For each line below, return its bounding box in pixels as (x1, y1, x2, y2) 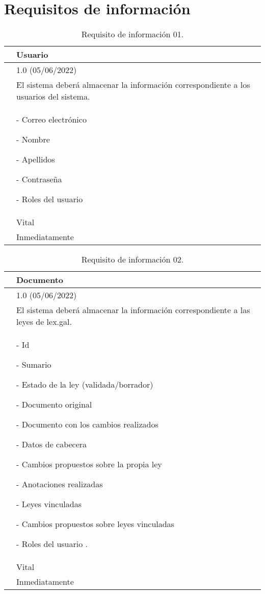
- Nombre (16, 133, 50, 146)
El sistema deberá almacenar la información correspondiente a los (16, 79, 250, 91)
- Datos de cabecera (16, 438, 87, 450)
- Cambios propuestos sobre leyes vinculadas (16, 518, 174, 530)
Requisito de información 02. (81, 253, 184, 266)
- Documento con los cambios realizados (16, 418, 158, 431)
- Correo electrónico (16, 113, 87, 126)
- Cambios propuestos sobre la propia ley (16, 458, 162, 470)
